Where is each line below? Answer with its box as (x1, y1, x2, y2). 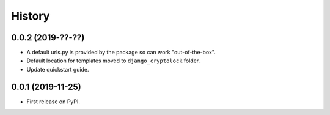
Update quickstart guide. (26, 65, 89, 73)
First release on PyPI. (26, 98, 81, 105)
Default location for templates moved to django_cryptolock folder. (26, 57, 200, 64)
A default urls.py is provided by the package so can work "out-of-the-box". (26, 49, 216, 56)
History (11, 9, 50, 23)
